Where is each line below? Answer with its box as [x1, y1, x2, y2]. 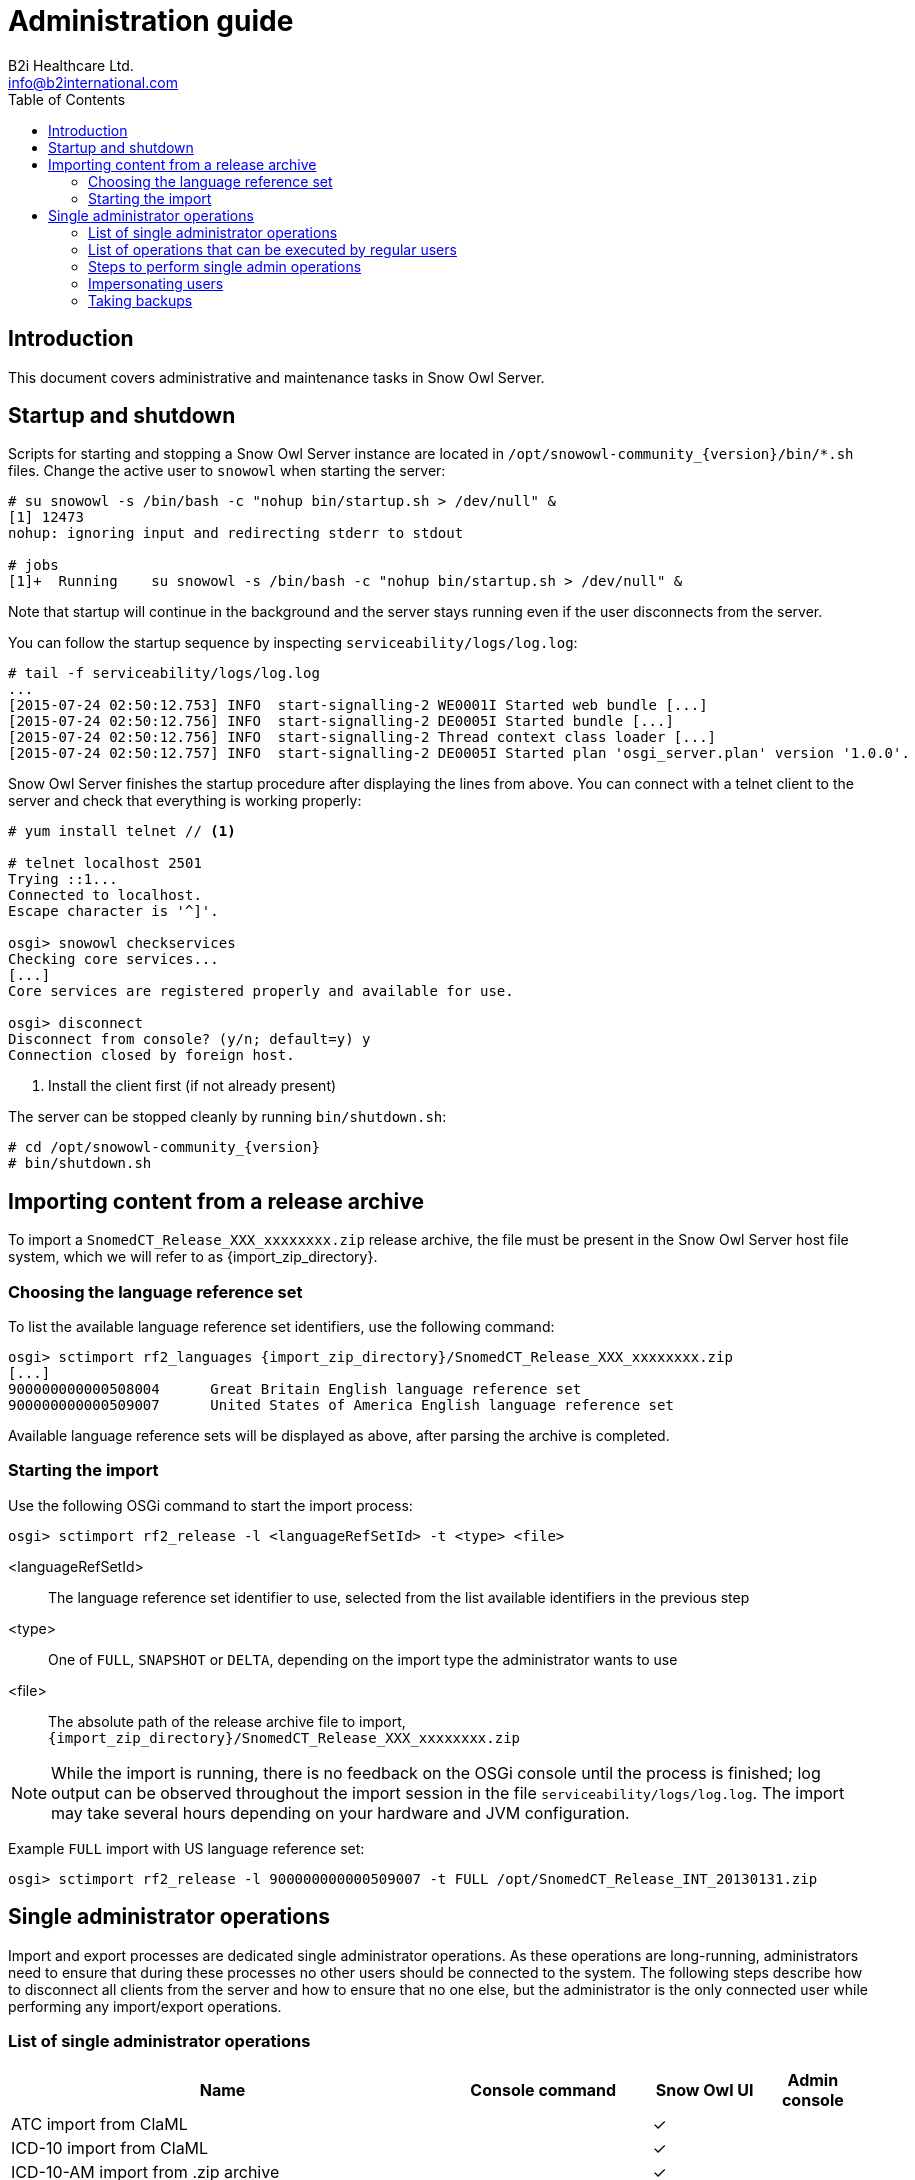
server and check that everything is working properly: [8, 792, 362, 810]
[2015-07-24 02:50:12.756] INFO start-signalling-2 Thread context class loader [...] [8, 729, 717, 746]
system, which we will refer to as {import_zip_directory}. [8, 1248, 378, 1266]
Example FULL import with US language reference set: [8, 1839, 365, 1857]
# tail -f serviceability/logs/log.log [8, 665, 320, 682]
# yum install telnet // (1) [8, 823, 236, 840]
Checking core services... [8, 951, 219, 968]
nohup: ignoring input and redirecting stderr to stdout [8, 525, 464, 542]
